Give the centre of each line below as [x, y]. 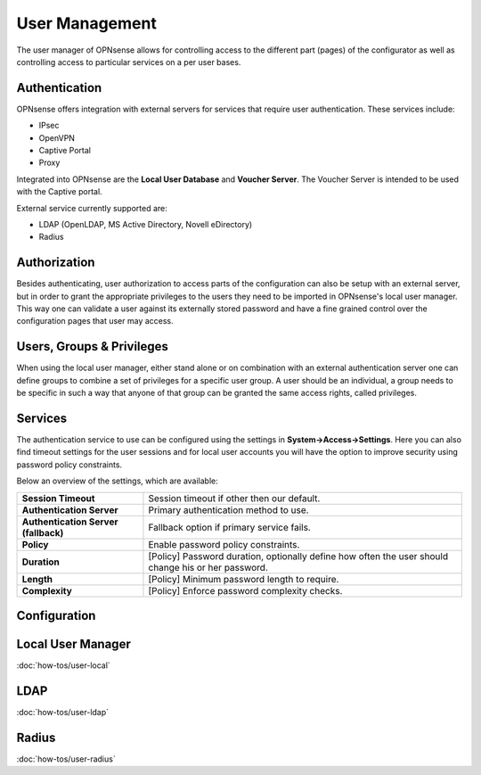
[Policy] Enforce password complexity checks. [245, 590]
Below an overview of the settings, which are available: [117, 481]
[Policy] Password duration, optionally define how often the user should [298, 556]
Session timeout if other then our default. [234, 498]
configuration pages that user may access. [95, 321]
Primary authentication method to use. [228, 510]
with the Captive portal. [59, 192]
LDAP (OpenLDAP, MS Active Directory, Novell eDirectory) [146, 224]
